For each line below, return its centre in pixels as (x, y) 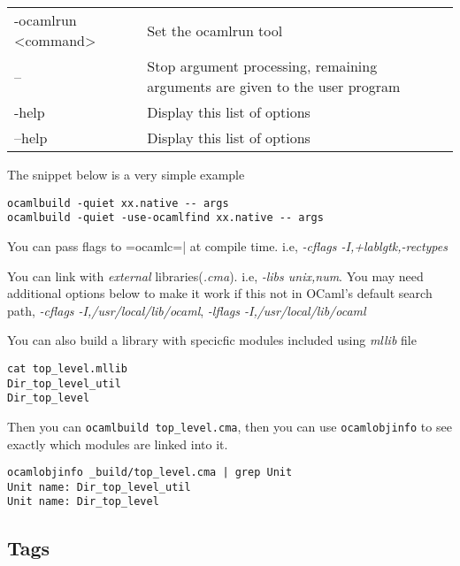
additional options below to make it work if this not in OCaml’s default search (220, 293)
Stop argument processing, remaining (262, 66)
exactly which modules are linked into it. (118, 444)
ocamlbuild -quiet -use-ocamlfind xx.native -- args (165, 218)
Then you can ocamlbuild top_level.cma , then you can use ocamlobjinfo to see (230, 426)
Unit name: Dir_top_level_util (99, 487)
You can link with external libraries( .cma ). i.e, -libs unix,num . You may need (215, 275)
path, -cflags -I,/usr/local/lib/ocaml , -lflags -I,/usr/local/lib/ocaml (187, 310)
